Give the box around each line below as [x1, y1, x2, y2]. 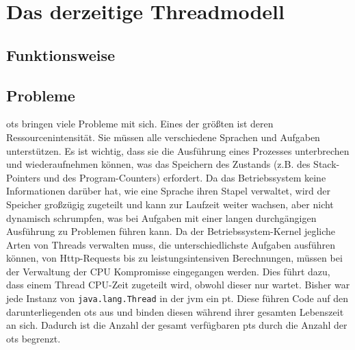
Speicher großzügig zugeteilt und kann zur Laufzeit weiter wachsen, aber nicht [6, 197, 334, 211]
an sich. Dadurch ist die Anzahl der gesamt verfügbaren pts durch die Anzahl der [6, 318, 347, 332]
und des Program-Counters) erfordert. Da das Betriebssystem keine [43, 170, 326, 184]
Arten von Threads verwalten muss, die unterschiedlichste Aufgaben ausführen [6, 237, 335, 251]
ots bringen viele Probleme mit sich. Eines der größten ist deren [6, 116, 274, 131]
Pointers [6, 170, 41, 184]
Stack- [313, 157, 340, 171]
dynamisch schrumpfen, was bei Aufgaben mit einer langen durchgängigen [6, 210, 317, 225]
